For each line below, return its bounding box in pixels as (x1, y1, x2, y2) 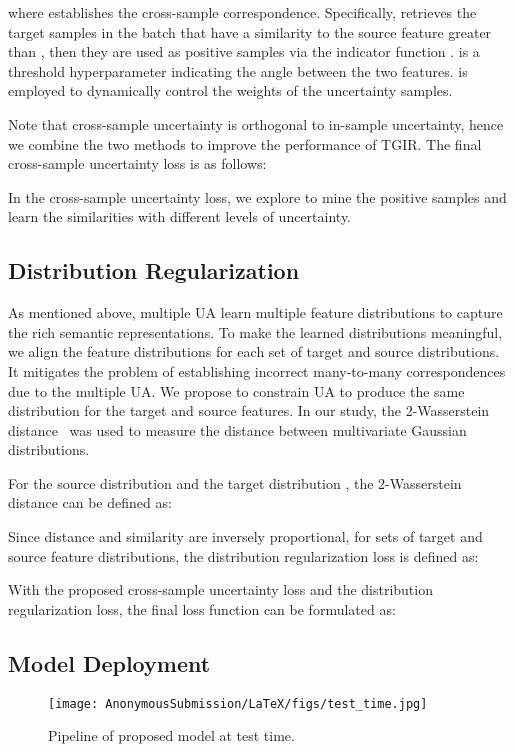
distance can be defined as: (8, 492, 172, 513)
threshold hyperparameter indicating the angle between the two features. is (8, 60, 468, 81)
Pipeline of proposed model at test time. (48, 725, 295, 746)
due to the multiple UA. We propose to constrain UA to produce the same (8, 380, 465, 401)
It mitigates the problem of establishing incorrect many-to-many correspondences (8, 360, 506, 381)
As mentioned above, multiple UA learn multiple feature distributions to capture (8, 302, 503, 323)
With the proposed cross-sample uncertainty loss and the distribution (8, 579, 433, 600)
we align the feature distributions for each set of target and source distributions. (8, 341, 500, 362)
